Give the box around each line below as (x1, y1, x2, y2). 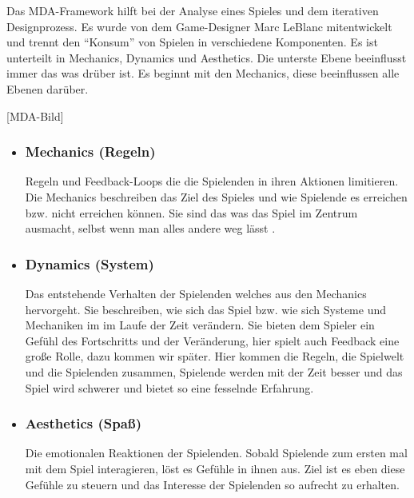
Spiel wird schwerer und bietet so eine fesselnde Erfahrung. (25, 379, 314, 396)
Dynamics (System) (25, 253, 154, 273)
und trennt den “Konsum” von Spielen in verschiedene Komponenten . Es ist (6, 34, 378, 50)
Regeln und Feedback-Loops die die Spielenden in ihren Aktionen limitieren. (25, 173, 399, 189)
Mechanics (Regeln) (25, 141, 156, 161)
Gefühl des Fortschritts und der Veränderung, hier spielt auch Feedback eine (25, 332, 400, 349)
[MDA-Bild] (6, 107, 64, 124)
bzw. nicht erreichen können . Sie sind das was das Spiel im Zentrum (25, 204, 358, 221)
